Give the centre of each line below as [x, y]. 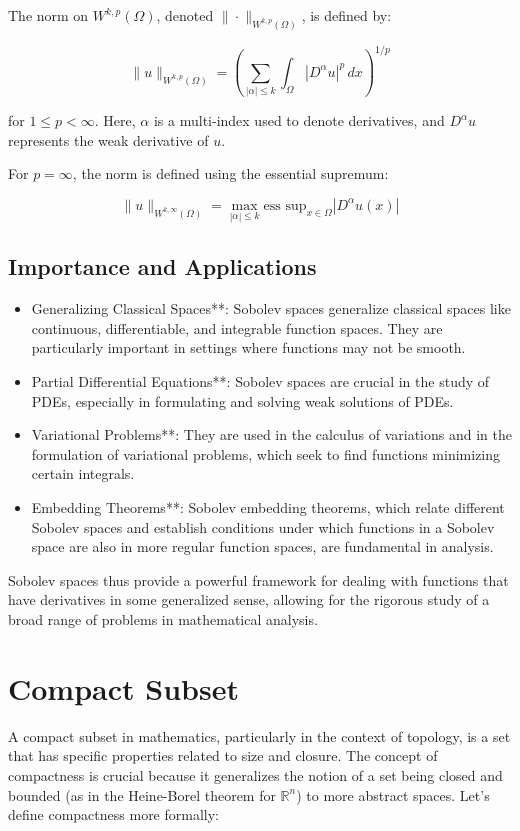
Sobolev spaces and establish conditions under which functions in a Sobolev [263, 526]
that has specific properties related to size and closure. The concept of [223, 755]
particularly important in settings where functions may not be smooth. [248, 347]
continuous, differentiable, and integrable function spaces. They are [237, 327]
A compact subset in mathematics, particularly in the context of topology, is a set [259, 735]
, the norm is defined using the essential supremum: [230, 173]
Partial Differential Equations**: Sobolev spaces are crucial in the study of [260, 381]
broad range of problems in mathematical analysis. [163, 619]
